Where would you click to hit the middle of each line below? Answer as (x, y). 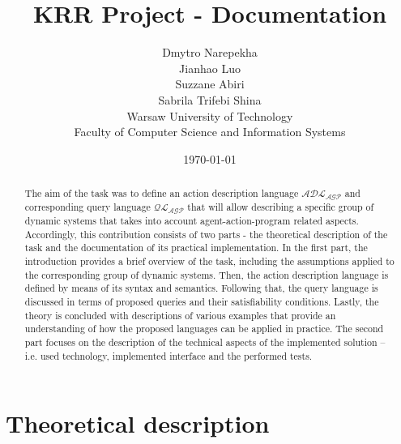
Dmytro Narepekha (210, 52)
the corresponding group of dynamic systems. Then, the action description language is (207, 274)
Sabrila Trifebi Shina (210, 99)
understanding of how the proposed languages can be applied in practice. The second (204, 329)
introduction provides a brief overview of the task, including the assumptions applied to (209, 260)
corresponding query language (87, 207)
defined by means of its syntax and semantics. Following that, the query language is (201, 288)
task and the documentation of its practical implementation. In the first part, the (196, 248)
